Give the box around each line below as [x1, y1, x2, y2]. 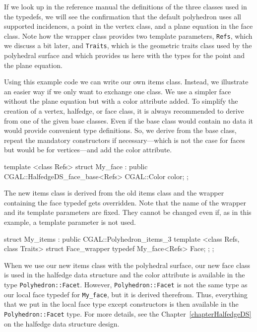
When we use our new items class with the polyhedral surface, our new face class [4, 260, 251, 270]
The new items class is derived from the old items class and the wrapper [4, 188, 224, 198]
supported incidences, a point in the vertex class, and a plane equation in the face [4, 21, 253, 31]
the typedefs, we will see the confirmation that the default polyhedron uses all [4, 11, 241, 21]
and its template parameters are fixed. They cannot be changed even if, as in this [4, 207, 252, 217]
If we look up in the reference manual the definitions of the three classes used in [4, 1, 247, 11]
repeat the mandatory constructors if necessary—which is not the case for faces [4, 134, 245, 145]
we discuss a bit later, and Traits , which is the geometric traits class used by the [4, 40, 252, 51]
